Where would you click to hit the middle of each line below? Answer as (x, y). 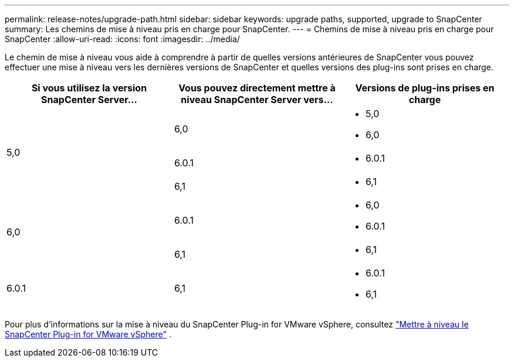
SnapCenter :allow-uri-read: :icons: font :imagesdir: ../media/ (122, 39)
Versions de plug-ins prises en (425, 88)
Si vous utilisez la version (89, 88)
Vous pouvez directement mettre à (257, 88)
